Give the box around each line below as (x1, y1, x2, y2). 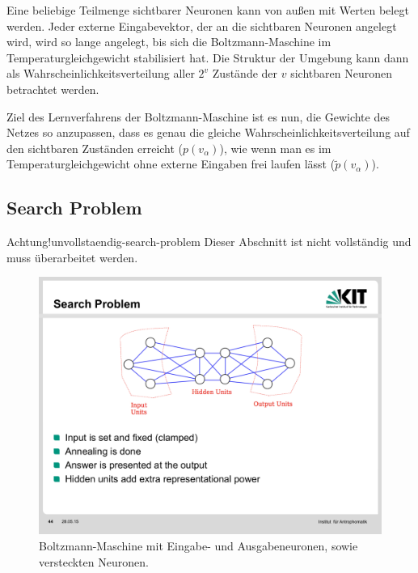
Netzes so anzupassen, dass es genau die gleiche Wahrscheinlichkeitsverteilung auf (6, 124, 410, 141)
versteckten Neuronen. (39, 553, 149, 570)
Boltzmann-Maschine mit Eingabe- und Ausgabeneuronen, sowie (39, 537, 358, 554)
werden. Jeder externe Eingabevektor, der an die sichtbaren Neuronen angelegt (6, 17, 397, 34)
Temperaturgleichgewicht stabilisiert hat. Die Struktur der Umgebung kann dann (6, 49, 409, 66)
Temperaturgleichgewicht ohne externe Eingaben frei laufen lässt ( (6, 155, 336, 172)
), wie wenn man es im (219, 139, 331, 156)
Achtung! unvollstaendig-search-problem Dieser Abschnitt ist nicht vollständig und (6, 233, 412, 250)
